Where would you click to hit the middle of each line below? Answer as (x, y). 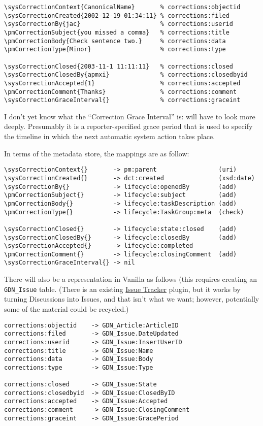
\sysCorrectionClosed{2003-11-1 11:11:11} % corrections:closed (119, 66)
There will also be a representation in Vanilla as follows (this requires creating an (131, 279)
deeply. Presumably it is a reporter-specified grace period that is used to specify (128, 126)
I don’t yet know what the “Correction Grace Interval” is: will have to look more (130, 116)
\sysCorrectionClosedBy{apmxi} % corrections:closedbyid (126, 75)
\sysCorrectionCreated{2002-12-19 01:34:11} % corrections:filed (117, 15)
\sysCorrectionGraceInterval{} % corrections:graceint (122, 100)
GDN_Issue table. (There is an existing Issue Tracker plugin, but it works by (122, 289)
